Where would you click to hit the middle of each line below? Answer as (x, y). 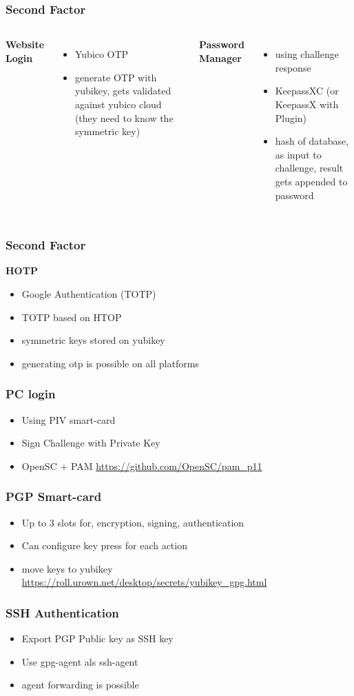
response (293, 67)
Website (25, 44)
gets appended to (311, 181)
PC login (31, 394)
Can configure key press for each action (104, 545)
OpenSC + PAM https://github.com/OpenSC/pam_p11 (142, 465)
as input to (298, 154)
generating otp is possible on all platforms (110, 363)
